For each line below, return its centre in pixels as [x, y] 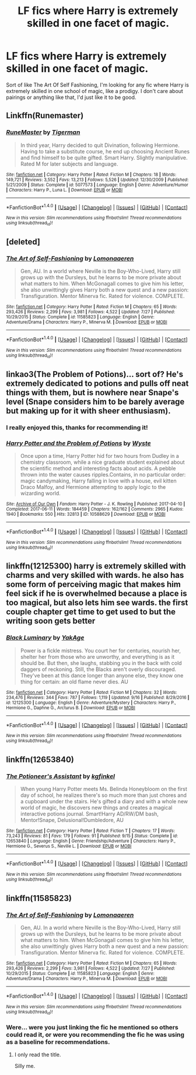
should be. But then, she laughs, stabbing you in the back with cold [101, 663]
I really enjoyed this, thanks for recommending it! [77, 427]
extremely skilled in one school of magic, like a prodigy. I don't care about [95, 91]
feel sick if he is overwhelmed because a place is [97, 593]
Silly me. [25, 1066]
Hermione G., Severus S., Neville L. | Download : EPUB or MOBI [69, 846]
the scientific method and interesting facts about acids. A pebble [98, 468]
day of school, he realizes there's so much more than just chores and [103, 795]
